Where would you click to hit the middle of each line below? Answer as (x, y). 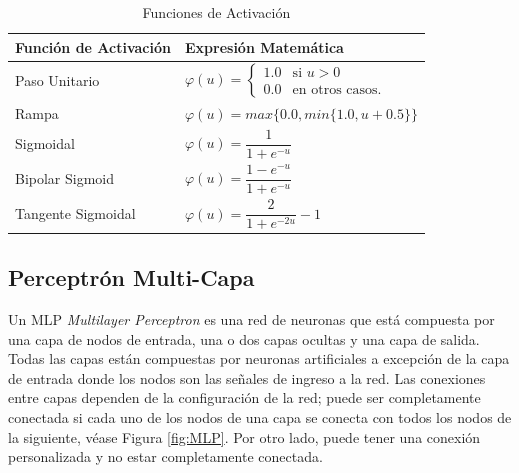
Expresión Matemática (264, 46)
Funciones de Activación (216, 12)
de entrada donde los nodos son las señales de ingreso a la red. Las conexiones (247, 377)
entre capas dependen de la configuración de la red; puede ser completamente (244, 397)
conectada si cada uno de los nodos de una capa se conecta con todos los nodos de (260, 416)
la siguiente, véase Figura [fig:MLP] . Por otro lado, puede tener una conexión (244, 436)
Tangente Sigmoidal (75, 213)
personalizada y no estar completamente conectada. (165, 456)
